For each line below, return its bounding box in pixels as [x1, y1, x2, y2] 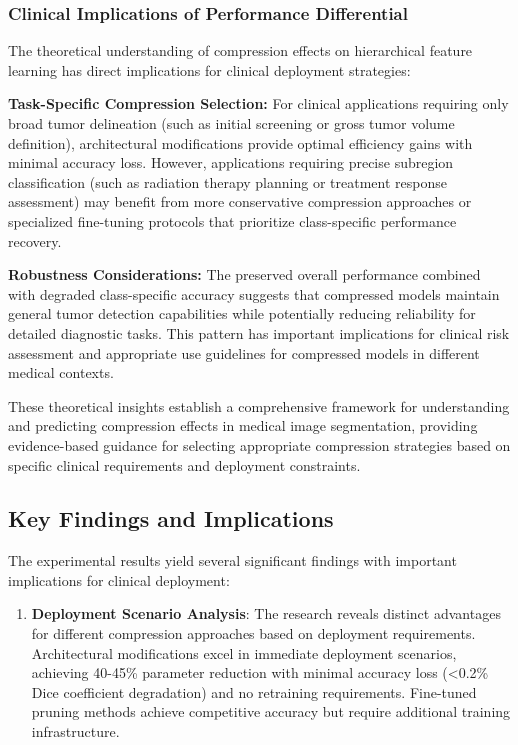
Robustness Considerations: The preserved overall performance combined [8, 264, 481, 285]
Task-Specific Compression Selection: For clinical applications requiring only [8, 93, 509, 114]
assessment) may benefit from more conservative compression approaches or [8, 191, 472, 212]
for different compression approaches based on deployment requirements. [31, 623, 476, 644]
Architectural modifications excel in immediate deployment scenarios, [31, 642, 457, 663]
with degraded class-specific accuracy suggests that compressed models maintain [8, 283, 500, 304]
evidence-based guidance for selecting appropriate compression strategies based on [8, 434, 511, 455]
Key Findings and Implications [8, 503, 334, 534]
